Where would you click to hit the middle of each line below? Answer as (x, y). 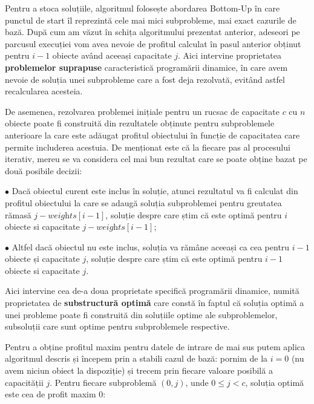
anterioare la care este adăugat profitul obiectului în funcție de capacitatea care (152, 135)
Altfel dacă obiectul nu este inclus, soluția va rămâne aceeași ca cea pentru (151, 246)
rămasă (18, 214)
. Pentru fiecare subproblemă (103, 382)
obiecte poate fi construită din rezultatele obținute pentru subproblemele (140, 123)
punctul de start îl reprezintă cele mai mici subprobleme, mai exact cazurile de (151, 20)
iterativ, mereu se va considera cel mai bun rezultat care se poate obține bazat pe (156, 159)
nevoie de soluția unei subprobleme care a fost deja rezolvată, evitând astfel (145, 79)
